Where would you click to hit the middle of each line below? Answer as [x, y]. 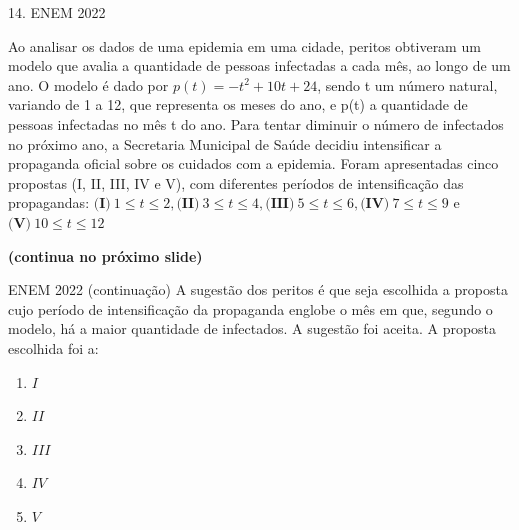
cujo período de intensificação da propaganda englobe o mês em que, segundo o [250, 308]
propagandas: [49, 202]
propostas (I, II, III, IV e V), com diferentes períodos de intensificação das [236, 182]
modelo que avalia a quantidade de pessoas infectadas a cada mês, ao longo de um [259, 65]
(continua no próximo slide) [105, 255]
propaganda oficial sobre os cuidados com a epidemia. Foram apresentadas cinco [253, 163]
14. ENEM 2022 [57, 12]
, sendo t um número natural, [407, 84]
